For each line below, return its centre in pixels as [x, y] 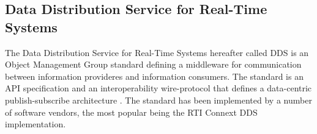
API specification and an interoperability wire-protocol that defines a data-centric [158, 88]
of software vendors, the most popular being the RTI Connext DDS [131, 112]
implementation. [35, 124]
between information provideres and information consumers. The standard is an [154, 76]
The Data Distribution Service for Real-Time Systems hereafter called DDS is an [157, 52]
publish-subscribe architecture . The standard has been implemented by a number [158, 100]
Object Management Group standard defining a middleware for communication [153, 64]
